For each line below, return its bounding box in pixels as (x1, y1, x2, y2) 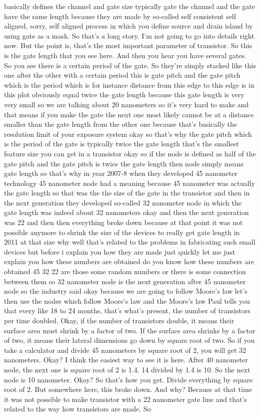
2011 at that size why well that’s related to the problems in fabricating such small (4, 237, 255, 247)
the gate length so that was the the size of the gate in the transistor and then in (4, 187, 250, 198)
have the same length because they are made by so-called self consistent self (4, 11, 236, 21)
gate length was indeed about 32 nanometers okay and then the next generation (4, 207, 249, 218)
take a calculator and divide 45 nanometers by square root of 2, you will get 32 (4, 344, 246, 355)
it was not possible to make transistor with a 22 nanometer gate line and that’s (4, 393, 247, 404)
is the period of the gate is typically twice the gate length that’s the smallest (4, 138, 239, 149)
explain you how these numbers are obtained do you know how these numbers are (4, 256, 254, 267)
